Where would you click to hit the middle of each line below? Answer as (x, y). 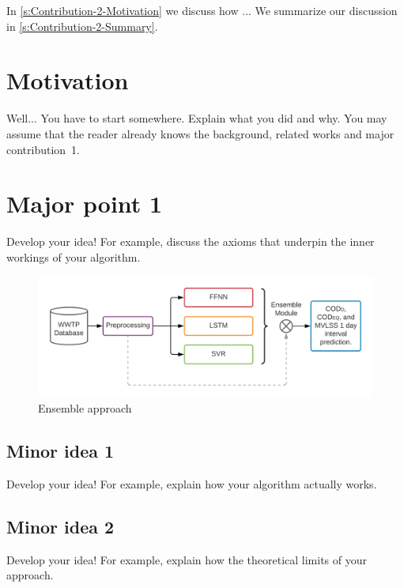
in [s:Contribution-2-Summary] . (82, 26)
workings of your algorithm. (74, 256)
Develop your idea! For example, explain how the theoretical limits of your (187, 559)
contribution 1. (43, 149)
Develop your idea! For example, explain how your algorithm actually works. (192, 484)
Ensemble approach (85, 408)
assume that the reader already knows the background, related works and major (200, 133)
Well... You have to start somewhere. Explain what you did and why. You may (197, 118)
